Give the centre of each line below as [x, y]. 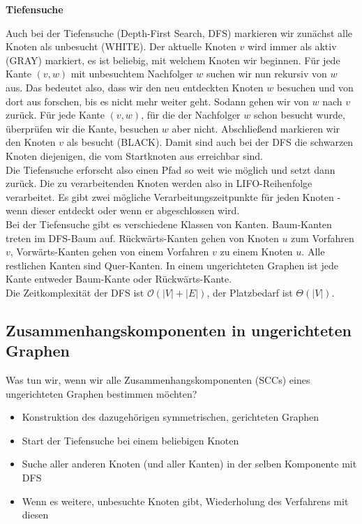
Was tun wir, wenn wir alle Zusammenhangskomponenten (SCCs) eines [158, 380]
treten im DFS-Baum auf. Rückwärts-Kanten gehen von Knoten [142, 238]
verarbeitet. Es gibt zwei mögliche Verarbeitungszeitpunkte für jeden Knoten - [173, 196]
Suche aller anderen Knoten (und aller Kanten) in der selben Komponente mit [189, 464]
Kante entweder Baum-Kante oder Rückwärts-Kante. [119, 279]
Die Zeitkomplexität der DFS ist [75, 292]
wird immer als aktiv [292, 46]
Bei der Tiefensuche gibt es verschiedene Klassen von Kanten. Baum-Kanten [169, 224]
